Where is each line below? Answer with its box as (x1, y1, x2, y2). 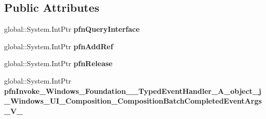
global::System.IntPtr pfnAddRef (4, 41, 113, 51)
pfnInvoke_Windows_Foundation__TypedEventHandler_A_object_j (4, 85, 261, 96)
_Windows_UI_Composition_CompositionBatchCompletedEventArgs (4, 95, 262, 106)
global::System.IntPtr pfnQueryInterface (4, 24, 140, 34)
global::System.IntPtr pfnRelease (4, 58, 112, 69)
